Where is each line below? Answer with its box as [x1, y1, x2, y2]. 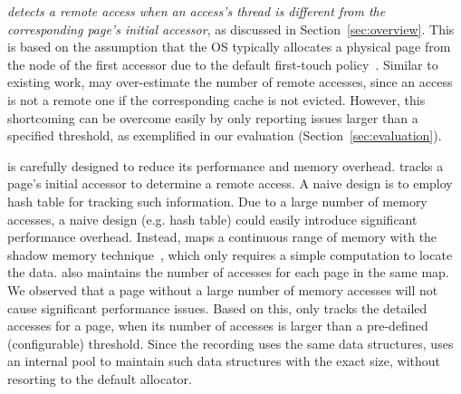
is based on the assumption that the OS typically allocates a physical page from [7, 37, 451, 56]
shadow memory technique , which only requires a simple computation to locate [7, 245, 453, 264]
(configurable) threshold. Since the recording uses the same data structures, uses [7, 333, 454, 352]
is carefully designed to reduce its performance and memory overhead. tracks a [7, 156, 444, 175]
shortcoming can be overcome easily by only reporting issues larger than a [7, 108, 418, 127]
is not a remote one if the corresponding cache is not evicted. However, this [7, 90, 426, 109]
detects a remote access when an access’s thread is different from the [7, 2, 386, 20]
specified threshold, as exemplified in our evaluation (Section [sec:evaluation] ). [7, 126, 442, 145]
